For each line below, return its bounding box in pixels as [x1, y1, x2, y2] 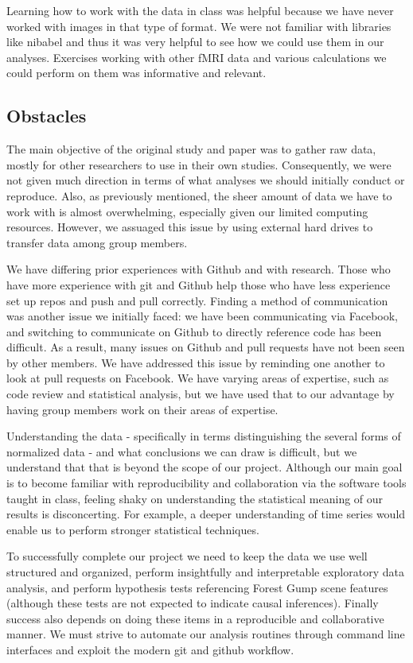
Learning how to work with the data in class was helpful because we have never [6, 2, 394, 18]
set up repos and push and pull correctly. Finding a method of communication [6, 292, 388, 308]
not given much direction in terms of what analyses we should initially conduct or [6, 172, 405, 188]
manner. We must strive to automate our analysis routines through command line [6, 626, 405, 642]
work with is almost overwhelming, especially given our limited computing [6, 203, 368, 219]
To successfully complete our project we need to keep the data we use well [6, 548, 368, 564]
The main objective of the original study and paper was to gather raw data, [6, 141, 376, 157]
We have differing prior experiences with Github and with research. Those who [6, 261, 391, 277]
